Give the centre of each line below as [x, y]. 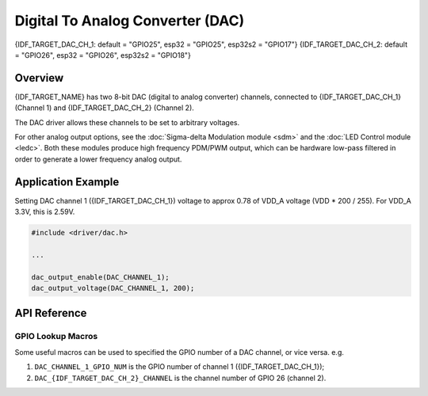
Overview [39, 78]
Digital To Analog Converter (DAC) [130, 21]
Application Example [67, 182]
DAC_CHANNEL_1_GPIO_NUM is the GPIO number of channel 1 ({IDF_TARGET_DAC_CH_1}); [180, 367]
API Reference [51, 313]
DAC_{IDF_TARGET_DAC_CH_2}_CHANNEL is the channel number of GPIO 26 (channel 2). [180, 378]
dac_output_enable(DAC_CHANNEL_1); [100, 277]
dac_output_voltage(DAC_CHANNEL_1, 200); [113, 288]
